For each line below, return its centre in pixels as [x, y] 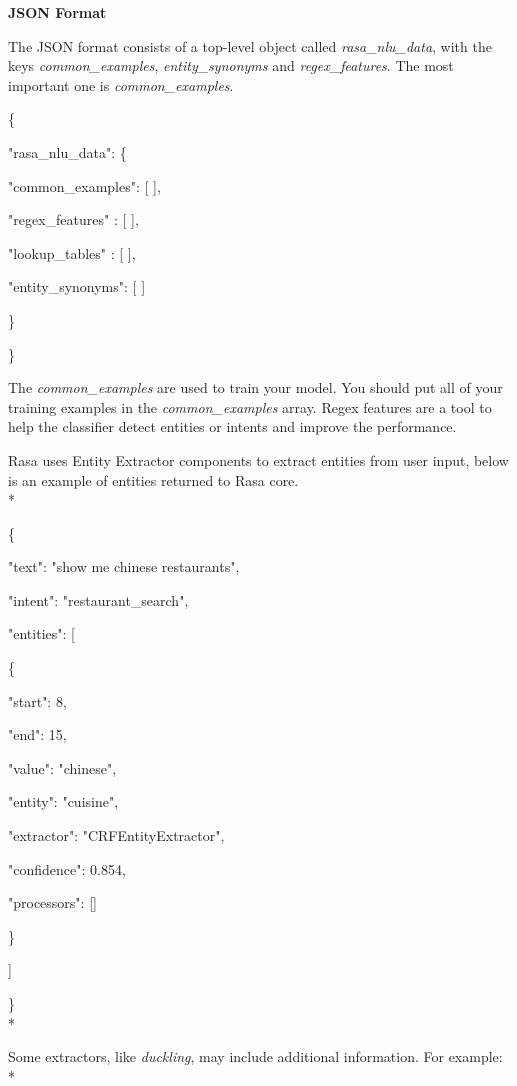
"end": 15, [37, 734]
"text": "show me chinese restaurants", [124, 566]
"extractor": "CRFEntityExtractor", [116, 835]
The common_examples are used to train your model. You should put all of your [255, 387]
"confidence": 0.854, [67, 868]
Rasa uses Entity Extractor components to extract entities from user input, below [258, 459]
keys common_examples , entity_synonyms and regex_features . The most [231, 65]
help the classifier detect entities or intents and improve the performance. [232, 426]
